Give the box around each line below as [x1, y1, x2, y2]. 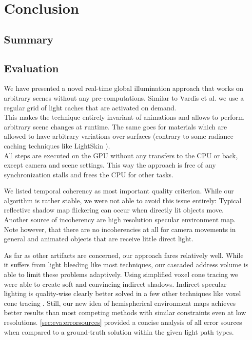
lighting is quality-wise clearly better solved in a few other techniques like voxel [4, 288, 241, 298]
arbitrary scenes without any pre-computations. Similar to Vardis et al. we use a [4, 92, 244, 103]
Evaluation [4, 60, 59, 75]
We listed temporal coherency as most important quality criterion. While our [4, 186, 234, 196]
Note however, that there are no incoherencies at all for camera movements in [4, 224, 236, 234]
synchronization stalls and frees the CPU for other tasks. [4, 169, 174, 179]
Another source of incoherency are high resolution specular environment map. [4, 214, 236, 225]
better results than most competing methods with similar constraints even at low [4, 307, 246, 318]
